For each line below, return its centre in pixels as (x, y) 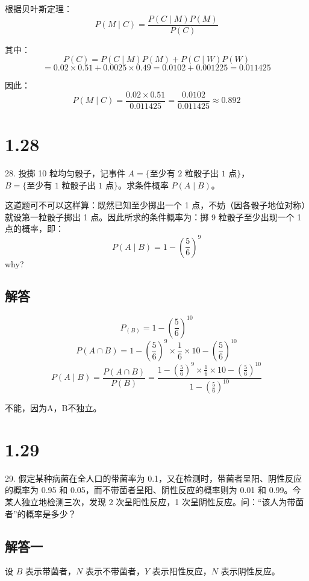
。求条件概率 (143, 185)
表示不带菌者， (115, 571)
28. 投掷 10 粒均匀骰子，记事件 (65, 173)
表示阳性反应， (182, 571)
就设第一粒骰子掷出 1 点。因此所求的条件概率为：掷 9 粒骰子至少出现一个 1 (153, 216)
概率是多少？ (51, 513)
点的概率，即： (34, 228)
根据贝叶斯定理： (39, 8)
